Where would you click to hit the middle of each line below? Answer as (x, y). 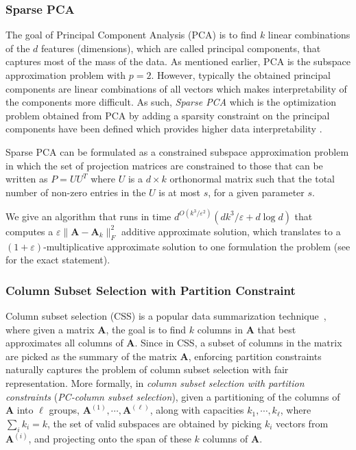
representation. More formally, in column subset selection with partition (155, 383)
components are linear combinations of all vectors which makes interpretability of (176, 88)
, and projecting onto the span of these (110, 439)
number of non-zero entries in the (76, 192)
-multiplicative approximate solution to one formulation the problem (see (197, 246)
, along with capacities (197, 410)
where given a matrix (50, 329)
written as (27, 179)
